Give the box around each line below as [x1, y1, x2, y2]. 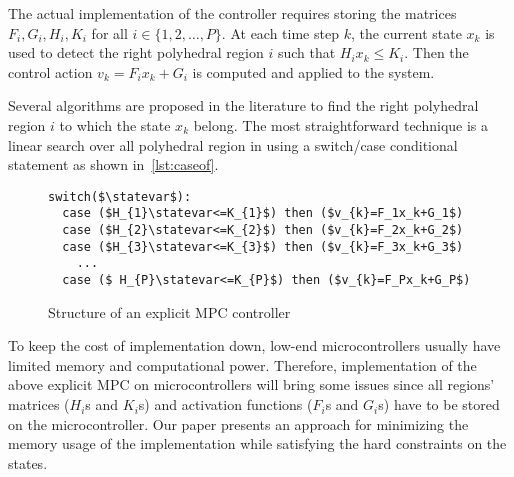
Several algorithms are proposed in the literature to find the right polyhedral [8, 95, 479, 116]
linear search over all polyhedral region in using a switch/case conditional [8, 134, 458, 155]
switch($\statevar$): [48, 189, 192, 204]
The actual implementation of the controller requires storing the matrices [8, 3, 457, 23]
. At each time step [221, 22, 339, 43]
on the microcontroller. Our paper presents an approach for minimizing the [8, 413, 469, 434]
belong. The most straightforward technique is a [193, 114, 489, 135]
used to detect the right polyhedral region [8, 42, 264, 63]
